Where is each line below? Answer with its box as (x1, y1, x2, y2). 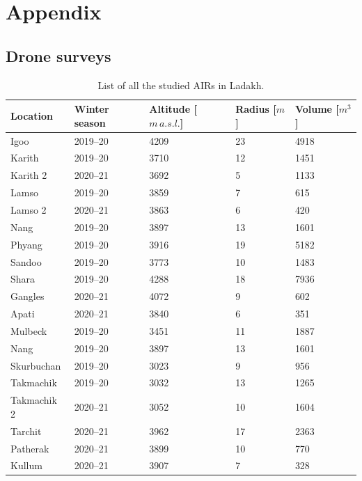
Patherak (10, 441, 49, 455)
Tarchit (10, 423, 42, 438)
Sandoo (10, 254, 42, 269)
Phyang (10, 237, 42, 251)
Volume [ (294, 102, 339, 116)
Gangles (10, 289, 45, 303)
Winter (74, 102, 109, 116)
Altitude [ (149, 102, 197, 116)
